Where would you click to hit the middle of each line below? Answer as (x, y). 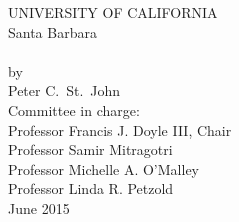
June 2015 (39, 207)
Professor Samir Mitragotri (90, 149)
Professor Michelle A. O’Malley (103, 168)
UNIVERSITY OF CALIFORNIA (113, 12)
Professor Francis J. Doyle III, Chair (120, 129)
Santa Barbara (52, 31)
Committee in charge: (74, 109)
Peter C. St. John (64, 90)
